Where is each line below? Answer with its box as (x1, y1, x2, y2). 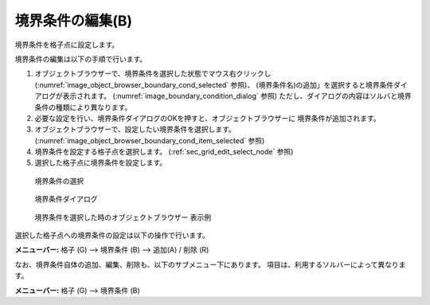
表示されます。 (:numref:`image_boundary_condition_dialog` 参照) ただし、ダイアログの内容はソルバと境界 (62, 92, 412, 101)
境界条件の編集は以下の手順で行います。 (14, 54, 147, 64)
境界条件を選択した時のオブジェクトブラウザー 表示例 (34, 212, 211, 222)
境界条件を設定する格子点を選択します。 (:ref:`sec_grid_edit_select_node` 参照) (34, 147, 294, 157)
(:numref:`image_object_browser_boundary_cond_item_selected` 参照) (34, 135, 265, 145)
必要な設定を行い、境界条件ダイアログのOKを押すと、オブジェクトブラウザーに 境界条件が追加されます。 (34, 113, 381, 123)
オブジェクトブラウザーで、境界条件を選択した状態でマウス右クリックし (34, 68, 272, 79)
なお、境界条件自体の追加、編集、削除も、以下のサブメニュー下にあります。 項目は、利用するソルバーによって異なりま (14, 260, 406, 269)
